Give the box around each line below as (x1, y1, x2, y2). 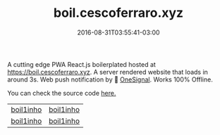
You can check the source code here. (7, 89, 116, 97)
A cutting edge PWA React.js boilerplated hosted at (7, 60, 157, 68)
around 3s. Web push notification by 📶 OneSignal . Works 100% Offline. (7, 75, 213, 84)
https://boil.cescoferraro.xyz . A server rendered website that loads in (7, 67, 208, 76)
